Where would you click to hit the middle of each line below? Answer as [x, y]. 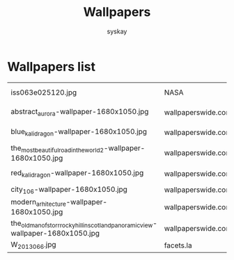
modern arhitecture [38, 203]
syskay [117, 31]
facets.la [178, 245]
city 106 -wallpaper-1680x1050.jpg [69, 190]
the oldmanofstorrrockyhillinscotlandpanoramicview [82, 224]
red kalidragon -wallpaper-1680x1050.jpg [77, 174]
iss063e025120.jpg [44, 92]
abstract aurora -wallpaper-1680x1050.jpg [80, 113]
